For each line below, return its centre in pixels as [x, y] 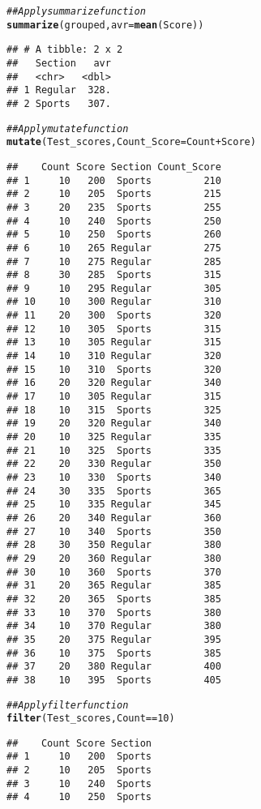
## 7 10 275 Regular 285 [114, 261]
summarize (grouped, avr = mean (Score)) [105, 25]
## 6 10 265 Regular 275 [114, 248]
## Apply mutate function [68, 128]
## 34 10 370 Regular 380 [114, 626]
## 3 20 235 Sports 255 [114, 207]
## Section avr [59, 63]
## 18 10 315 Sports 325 [114, 410]
